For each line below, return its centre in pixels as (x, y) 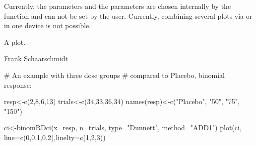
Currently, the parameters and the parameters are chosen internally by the (118, 6)
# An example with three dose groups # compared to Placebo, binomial (114, 75)
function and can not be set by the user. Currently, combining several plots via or (128, 16)
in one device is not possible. (48, 25)
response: (18, 85)
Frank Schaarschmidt (36, 58)
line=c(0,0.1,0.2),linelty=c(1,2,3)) (55, 137)
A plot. (15, 42)
